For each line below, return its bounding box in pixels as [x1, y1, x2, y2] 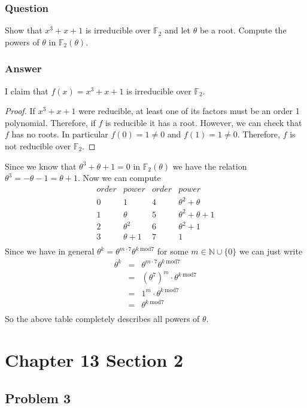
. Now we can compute [77, 171, 161, 184]
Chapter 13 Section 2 [5, 348, 184, 372]
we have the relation [172, 159, 247, 172]
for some [157, 245, 189, 257]
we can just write [239, 245, 303, 257]
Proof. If [5, 105, 35, 117]
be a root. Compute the [199, 24, 287, 36]
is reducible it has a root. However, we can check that [105, 116, 302, 128]
